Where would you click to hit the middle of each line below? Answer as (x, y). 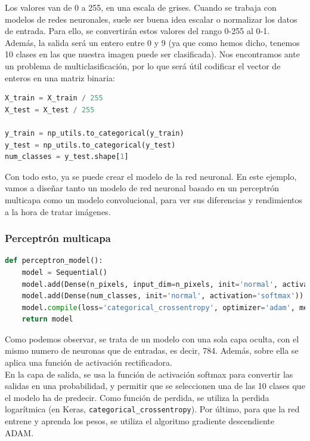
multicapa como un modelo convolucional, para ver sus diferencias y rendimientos (154, 199)
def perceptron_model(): (54, 261)
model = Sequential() (64, 272)
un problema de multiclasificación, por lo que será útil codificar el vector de (143, 65)
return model (47, 319)
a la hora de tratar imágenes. (58, 211)
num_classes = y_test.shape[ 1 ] (67, 157)
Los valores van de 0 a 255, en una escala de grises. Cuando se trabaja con (141, 7)
